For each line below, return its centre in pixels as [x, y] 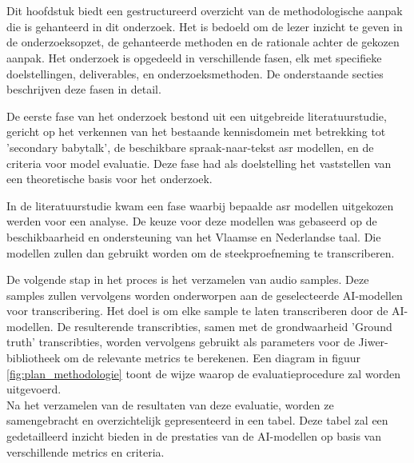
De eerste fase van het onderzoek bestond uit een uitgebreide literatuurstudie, [197, 116]
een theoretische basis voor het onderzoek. [109, 179]
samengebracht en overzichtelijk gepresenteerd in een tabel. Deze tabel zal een [197, 420]
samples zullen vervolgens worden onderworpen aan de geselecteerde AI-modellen [205, 295]
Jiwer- [373, 342]
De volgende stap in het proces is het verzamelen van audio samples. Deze [188, 279]
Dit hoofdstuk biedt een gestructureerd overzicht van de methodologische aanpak [205, 11]
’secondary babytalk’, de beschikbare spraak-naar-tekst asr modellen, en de [190, 147]
